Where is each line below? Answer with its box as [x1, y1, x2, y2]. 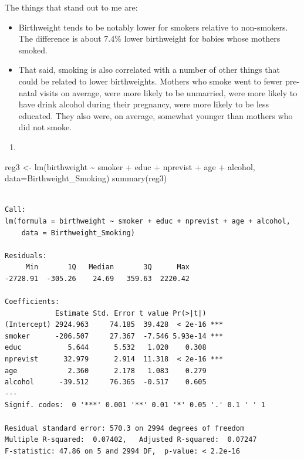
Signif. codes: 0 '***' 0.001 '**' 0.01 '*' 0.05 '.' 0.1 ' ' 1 [5, 401, 265, 410]
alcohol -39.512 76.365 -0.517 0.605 [5, 378, 207, 387]
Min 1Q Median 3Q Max [25, 263, 190, 272]
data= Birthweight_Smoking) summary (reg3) [5, 172, 167, 184]
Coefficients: [5, 297, 60, 306]
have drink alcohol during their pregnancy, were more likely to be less [18, 98, 269, 110]
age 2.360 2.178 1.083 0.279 [5, 366, 207, 375]
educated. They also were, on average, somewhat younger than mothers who [18, 109, 293, 121]
